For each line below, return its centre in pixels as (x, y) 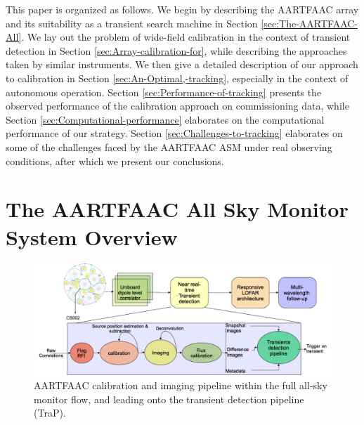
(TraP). (50, 413)
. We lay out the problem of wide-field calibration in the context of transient (186, 37)
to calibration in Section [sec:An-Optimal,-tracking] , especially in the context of (177, 78)
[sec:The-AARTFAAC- (310, 23)
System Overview (92, 236)
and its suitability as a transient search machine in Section (132, 23)
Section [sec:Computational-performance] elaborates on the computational (165, 119)
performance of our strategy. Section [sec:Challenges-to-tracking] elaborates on (174, 133)
